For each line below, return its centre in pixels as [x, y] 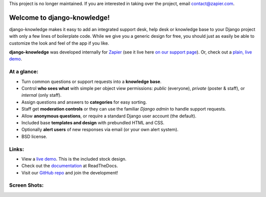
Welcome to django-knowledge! [60, 17]
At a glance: [24, 72]
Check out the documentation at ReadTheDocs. [70, 166]
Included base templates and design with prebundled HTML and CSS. [93, 122]
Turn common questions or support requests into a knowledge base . [92, 82]
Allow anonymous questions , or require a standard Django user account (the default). [109, 116]
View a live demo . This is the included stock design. [74, 159]
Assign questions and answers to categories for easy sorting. [84, 102]
